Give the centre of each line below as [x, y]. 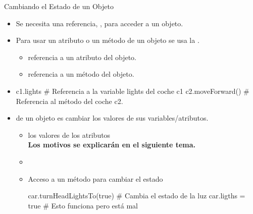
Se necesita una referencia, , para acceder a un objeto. [99, 23]
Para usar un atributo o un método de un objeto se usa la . [108, 40]
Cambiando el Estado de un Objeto [59, 6]
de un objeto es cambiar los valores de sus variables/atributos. [112, 118]
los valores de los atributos [69, 135]
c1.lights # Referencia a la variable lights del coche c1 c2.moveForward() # [133, 91]
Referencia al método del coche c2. [69, 101]
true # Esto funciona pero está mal [83, 205]
